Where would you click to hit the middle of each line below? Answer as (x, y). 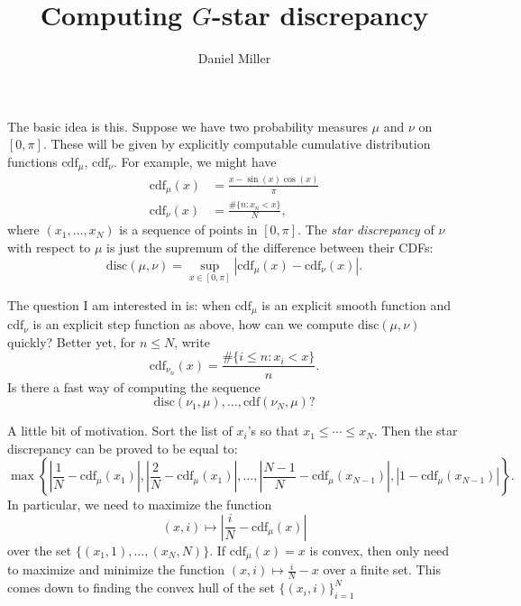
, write (192, 341)
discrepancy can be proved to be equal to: (123, 448)
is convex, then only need (379, 550)
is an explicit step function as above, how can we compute (193, 324)
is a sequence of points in (188, 230)
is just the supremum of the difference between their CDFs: (270, 247)
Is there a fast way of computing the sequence (134, 386)
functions (32, 161)
